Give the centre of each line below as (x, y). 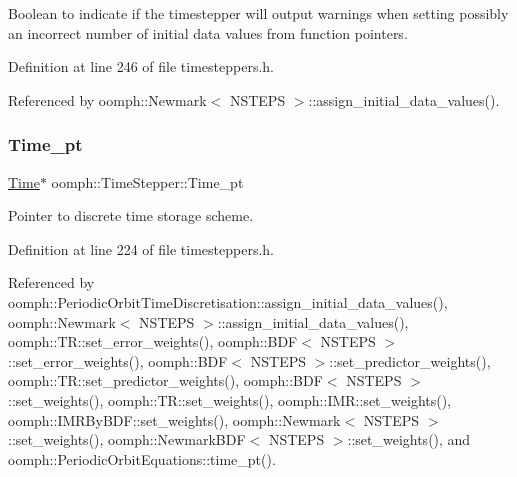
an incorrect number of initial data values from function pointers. (208, 32)
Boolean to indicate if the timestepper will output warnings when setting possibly (258, 13)
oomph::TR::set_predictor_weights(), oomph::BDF (165, 380)
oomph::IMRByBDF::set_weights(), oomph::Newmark (174, 419)
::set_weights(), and (409, 439)
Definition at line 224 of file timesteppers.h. (141, 248)
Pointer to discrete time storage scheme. (131, 215)
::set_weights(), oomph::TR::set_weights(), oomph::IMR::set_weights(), (230, 399)
